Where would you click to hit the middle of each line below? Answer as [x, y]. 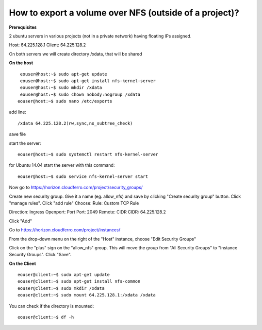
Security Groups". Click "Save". [40, 255]
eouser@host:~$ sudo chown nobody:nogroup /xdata [80, 94]
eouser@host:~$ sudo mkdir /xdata [61, 88]
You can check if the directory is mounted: [51, 306]
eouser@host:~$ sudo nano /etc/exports [65, 101]
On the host [21, 63]
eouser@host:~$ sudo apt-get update [64, 74]
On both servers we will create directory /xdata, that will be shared [76, 54]
